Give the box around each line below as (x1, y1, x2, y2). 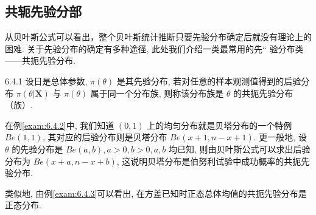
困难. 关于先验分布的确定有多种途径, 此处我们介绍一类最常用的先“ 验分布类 (5, 42, 304, 55)
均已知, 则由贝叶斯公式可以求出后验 (168, 142, 311, 155)
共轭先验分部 (5, 2, 82, 21)
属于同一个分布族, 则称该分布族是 (90, 86, 224, 99)
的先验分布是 (12, 142, 63, 155)
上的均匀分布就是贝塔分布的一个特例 (147, 118, 292, 131)
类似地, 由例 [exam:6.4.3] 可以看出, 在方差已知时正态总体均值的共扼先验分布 (5, 186, 298, 199)
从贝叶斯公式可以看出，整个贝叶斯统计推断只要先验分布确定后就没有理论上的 (5, 30, 312, 43)
